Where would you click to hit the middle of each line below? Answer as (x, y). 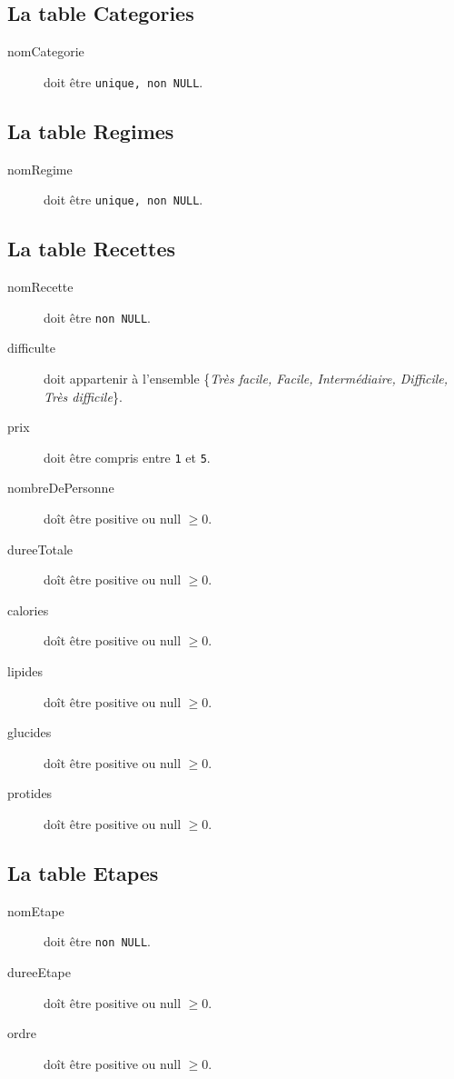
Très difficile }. (83, 396)
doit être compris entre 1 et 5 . (127, 457)
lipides (25, 670)
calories (28, 609)
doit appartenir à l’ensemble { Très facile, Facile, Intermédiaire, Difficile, (246, 378)
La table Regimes (91, 130)
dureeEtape (39, 971)
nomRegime (40, 169)
